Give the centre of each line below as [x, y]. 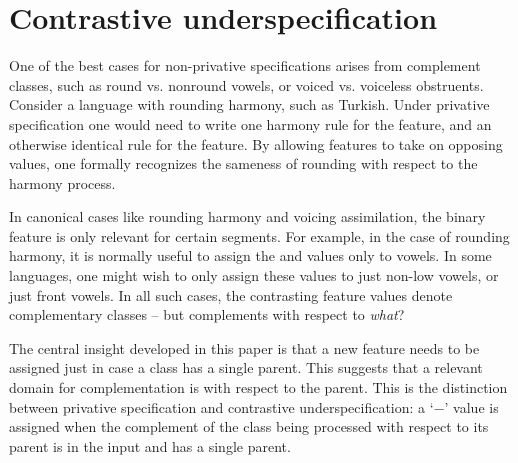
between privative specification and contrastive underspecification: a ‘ [221, 406]
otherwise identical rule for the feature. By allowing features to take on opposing [256, 143]
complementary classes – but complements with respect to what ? [207, 314]
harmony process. [62, 182]
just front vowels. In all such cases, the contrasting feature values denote [231, 294]
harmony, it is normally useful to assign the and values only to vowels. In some [250, 255]
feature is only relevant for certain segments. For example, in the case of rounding [259, 235]
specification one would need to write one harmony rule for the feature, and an [250, 123]
